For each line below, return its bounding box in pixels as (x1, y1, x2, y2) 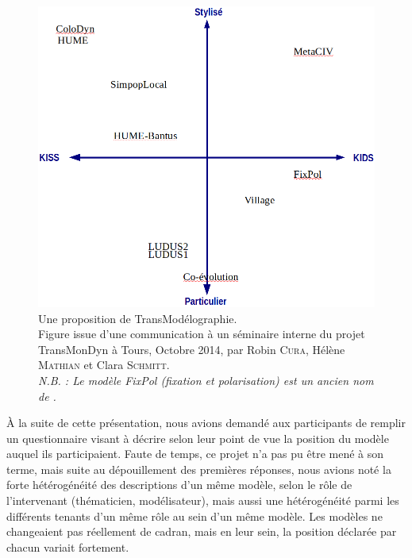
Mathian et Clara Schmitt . (38, 356, 170, 373)
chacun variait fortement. (6, 538, 129, 555)
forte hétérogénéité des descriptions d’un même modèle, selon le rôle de (6, 476, 352, 493)
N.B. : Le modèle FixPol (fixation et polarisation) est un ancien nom (38, 371, 374, 388)
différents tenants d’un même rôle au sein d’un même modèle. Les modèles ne (6, 507, 383, 524)
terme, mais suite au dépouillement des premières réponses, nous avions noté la (6, 460, 391, 477)
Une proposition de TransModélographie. (38, 310, 237, 326)
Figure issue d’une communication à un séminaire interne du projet (38, 325, 365, 342)
